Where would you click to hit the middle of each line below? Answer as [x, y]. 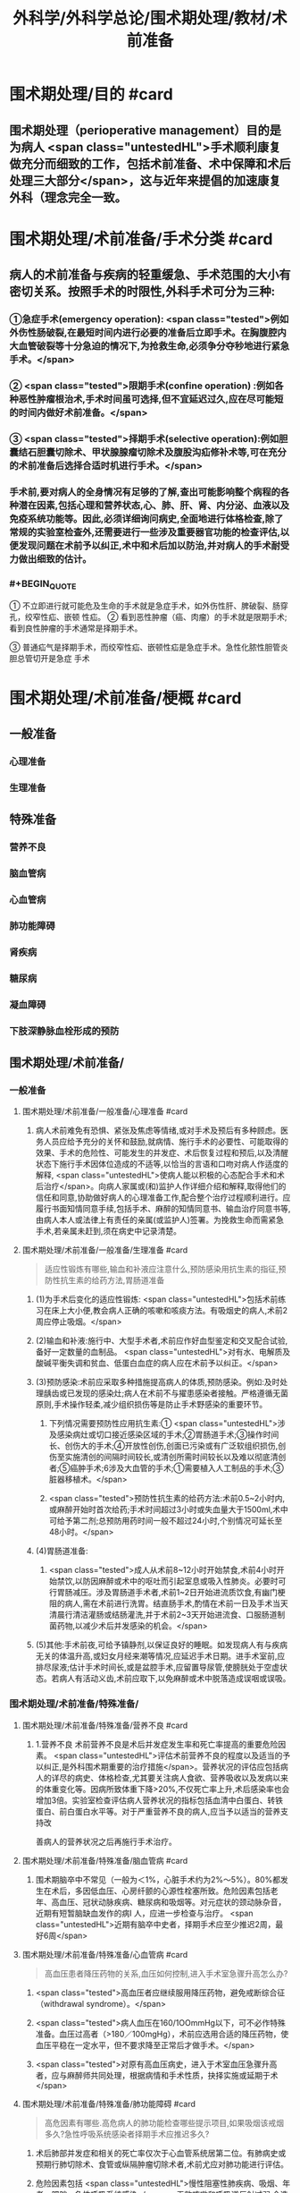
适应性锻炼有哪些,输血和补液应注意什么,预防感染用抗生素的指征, [161, 1269]
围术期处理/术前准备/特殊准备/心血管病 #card [105, 1954]
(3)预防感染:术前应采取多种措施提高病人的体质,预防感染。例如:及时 [158, 1382]
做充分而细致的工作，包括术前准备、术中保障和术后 [150, 163]
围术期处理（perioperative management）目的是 [146, 130]
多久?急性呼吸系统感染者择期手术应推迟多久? [127, 2134]
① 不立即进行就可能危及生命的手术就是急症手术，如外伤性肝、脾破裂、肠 [145, 606]
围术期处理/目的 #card [92, 94]
